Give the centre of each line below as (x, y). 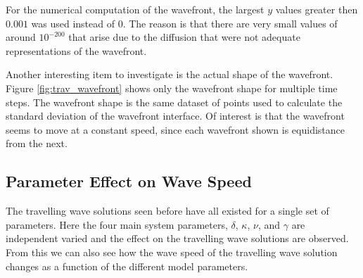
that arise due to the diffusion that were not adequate (184, 37)
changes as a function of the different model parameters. (127, 266)
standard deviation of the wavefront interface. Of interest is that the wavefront (175, 116)
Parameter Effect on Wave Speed (129, 181)
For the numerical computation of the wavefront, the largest (135, 9)
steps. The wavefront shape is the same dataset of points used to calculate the (174, 102)
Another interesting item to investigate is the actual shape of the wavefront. (170, 74)
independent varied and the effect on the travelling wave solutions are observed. (177, 238)
